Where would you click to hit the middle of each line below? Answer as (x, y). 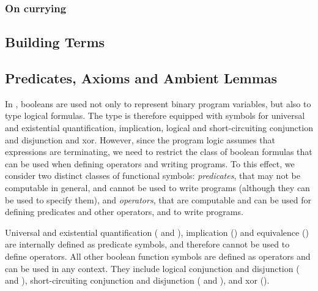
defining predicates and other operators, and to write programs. (124, 212)
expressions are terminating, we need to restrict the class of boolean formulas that (159, 152)
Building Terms (55, 42)
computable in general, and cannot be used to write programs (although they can (157, 187)
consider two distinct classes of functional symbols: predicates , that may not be (153, 176)
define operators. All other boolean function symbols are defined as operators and (158, 256)
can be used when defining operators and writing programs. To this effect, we (150, 163)
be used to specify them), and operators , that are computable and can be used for (158, 199)
